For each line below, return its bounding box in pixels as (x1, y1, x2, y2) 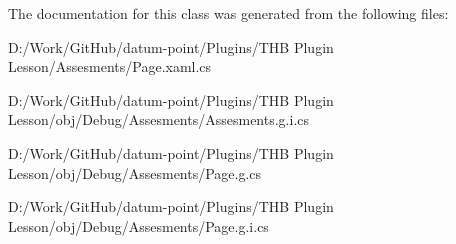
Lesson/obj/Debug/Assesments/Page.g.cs (8, 162, 262, 183)
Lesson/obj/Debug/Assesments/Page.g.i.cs (8, 215, 269, 236)
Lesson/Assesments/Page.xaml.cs (8, 56, 212, 77)
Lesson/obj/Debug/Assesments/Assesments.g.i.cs (8, 109, 310, 130)
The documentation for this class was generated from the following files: (8, 3, 449, 23)
